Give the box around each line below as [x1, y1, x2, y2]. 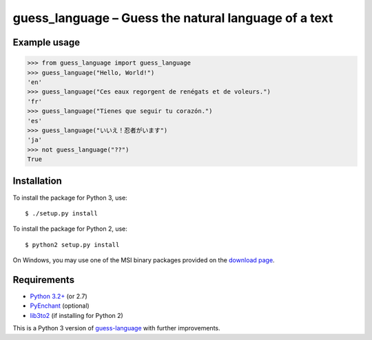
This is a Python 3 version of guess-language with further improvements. [12, 324, 220, 332]
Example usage [12, 36, 81, 48]
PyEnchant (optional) [30, 301, 90, 310]
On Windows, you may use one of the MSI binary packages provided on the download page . [12, 256, 275, 264]
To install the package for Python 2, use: [12, 224, 127, 233]
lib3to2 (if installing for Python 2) [30, 311, 123, 319]
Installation [12, 176, 62, 187]
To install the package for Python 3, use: [12, 193, 127, 202]
